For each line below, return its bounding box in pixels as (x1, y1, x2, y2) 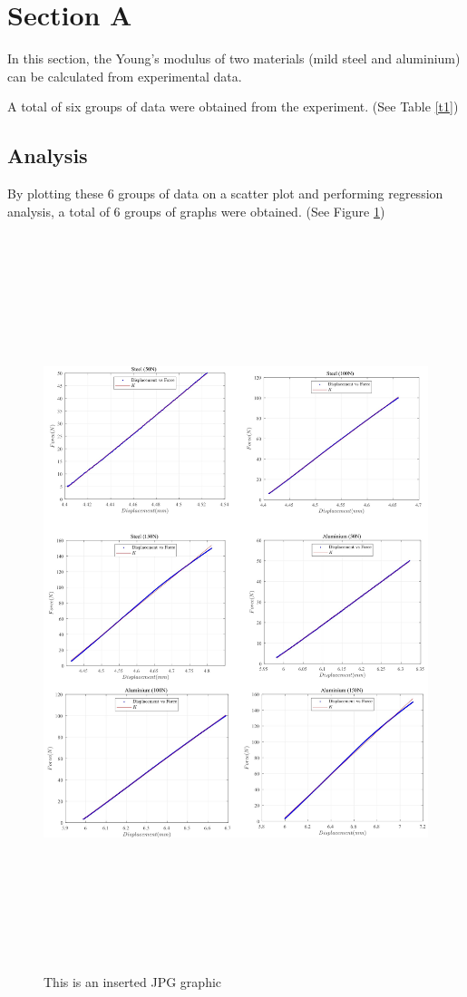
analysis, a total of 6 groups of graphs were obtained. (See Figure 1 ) (7, 201, 385, 220)
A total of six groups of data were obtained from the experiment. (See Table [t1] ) (7, 97, 459, 116)
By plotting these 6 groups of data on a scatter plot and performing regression (7, 184, 443, 203)
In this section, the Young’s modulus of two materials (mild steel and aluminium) (7, 49, 461, 68)
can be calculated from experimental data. (7, 66, 242, 85)
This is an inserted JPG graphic (44, 973, 222, 992)
